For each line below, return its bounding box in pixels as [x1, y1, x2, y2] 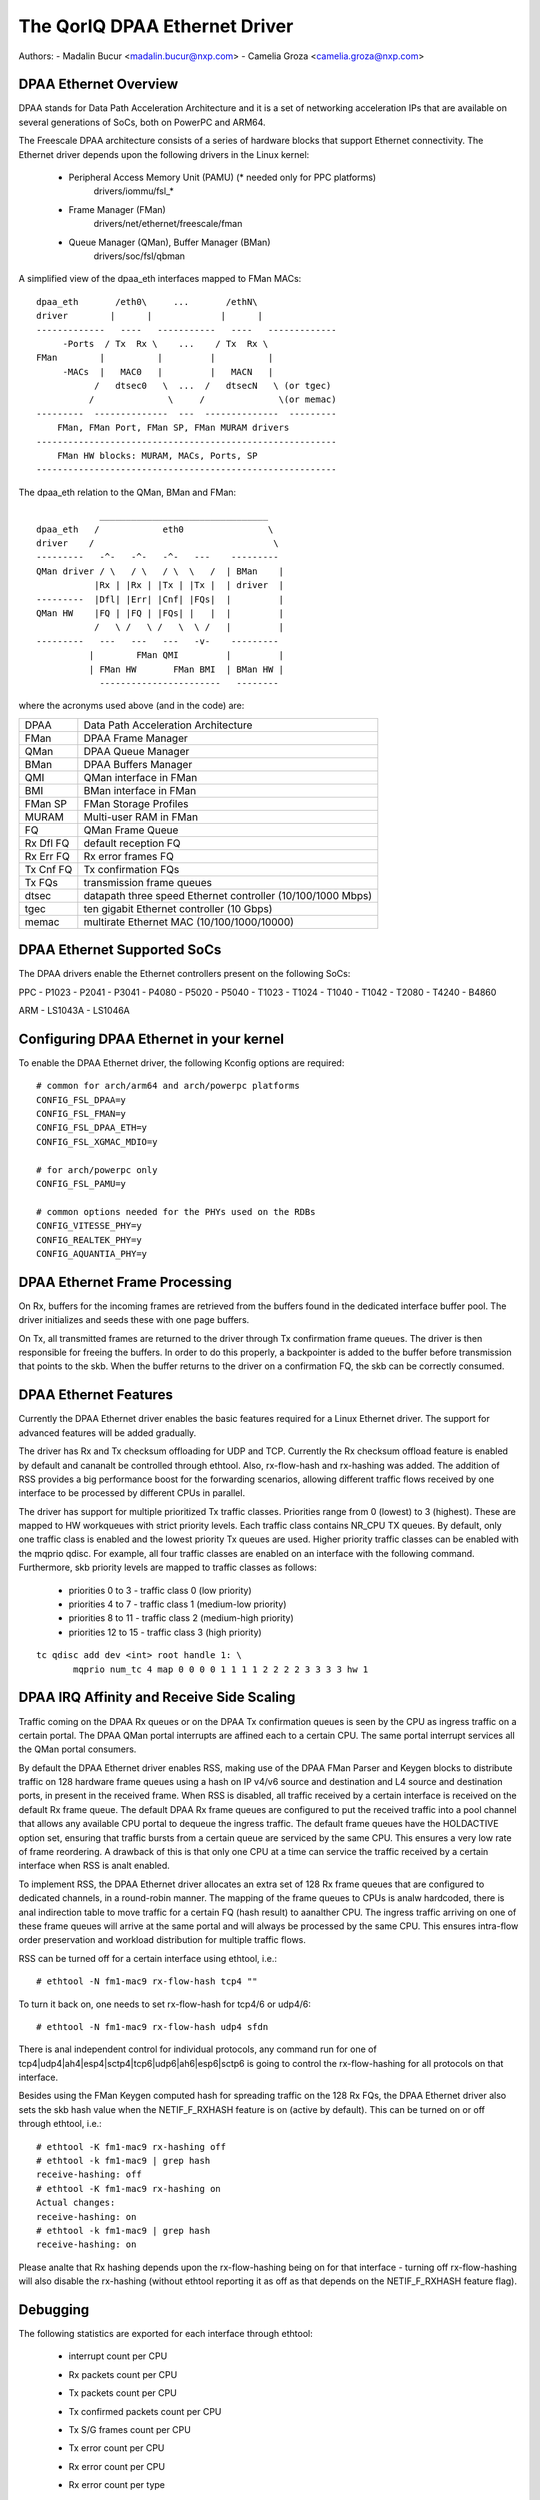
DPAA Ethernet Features [18, 1386, 174, 1404]
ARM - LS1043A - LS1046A [18, 1004, 130, 1016]
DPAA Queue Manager [83, 744, 190, 758]
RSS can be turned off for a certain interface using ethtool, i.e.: [18, 1952, 277, 1964]
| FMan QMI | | [88, 650, 285, 661]
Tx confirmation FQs [83, 862, 180, 876]
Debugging [18, 2301, 90, 2318]
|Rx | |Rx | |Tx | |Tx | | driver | [93, 580, 285, 591]
